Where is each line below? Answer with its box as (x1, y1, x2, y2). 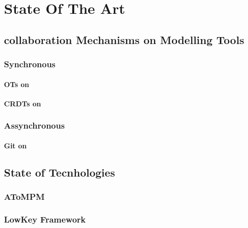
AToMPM (4, 190, 45, 203)
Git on (4, 140, 27, 150)
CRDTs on (4, 98, 41, 108)
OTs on (4, 79, 29, 89)
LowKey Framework (4, 213, 86, 225)
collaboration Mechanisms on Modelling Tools (4, 32, 245, 47)
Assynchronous (4, 119, 65, 132)
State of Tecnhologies (4, 164, 115, 180)
